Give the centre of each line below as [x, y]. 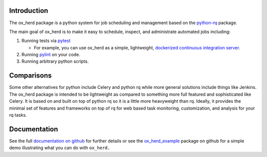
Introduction [29, 11]
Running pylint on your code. [51, 55]
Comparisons [30, 76]
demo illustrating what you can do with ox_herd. [60, 148]
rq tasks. [18, 115]
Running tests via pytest [46, 41]
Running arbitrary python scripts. [55, 61]
